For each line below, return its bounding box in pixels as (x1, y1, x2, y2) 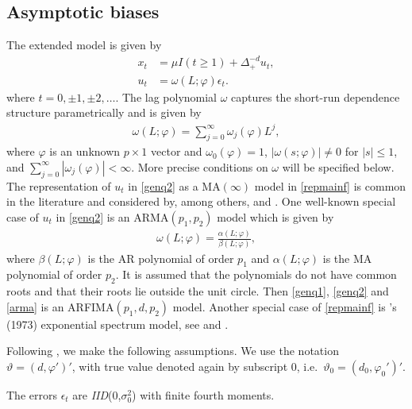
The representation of (6, 177, 111, 194)
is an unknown (49, 143, 121, 160)
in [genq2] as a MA (128, 177, 221, 194)
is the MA (322, 249, 372, 266)
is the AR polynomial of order (87, 249, 234, 266)
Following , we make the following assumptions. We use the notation (6, 342, 339, 359)
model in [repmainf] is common (254, 177, 406, 194)
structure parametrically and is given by (6, 104, 202, 121)
